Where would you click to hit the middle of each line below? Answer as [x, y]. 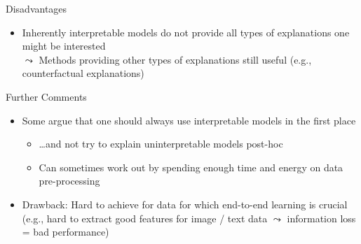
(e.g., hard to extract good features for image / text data [145, 218]
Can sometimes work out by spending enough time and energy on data [191, 167]
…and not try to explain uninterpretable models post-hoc [161, 144]
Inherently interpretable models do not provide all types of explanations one [186, 32]
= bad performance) [66, 232]
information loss [321, 218]
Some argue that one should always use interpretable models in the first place [189, 120]
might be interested [64, 46]
